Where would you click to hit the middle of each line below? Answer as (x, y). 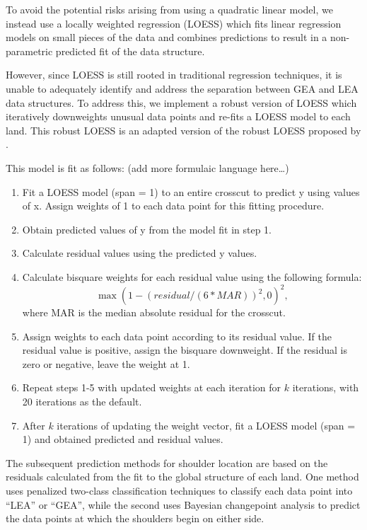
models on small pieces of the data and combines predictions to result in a (167, 37)
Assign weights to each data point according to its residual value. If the (177, 336)
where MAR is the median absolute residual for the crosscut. (154, 312)
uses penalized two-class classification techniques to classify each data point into (179, 490)
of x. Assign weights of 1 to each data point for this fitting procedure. (173, 206)
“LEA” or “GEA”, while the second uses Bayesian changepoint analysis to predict (183, 504)
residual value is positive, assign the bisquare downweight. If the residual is (185, 350)
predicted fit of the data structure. (130, 51)
